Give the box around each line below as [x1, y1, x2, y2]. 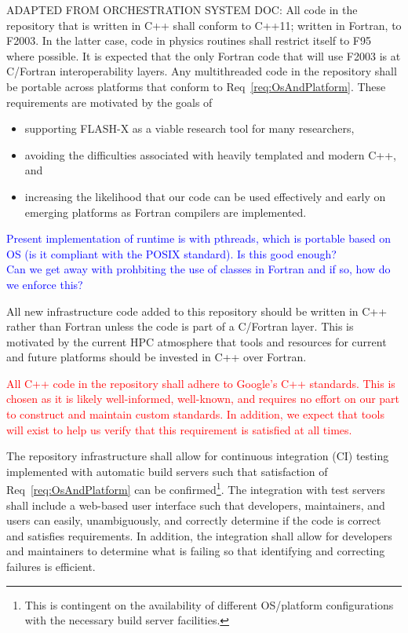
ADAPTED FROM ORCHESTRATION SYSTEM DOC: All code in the [6, 2, 358, 17]
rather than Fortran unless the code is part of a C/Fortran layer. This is [6, 318, 354, 335]
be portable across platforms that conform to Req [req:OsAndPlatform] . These [6, 78, 386, 94]
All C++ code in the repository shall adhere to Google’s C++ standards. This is [6, 375, 395, 391]
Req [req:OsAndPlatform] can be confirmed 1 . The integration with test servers [6, 479, 385, 498]
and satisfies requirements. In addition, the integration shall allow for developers [6, 527, 392, 543]
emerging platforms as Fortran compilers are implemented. [24, 203, 307, 220]
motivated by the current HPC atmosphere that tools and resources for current [6, 333, 387, 349]
